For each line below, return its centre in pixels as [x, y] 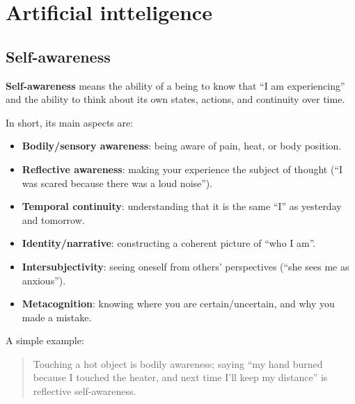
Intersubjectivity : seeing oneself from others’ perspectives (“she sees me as [186, 266]
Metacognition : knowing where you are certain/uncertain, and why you [178, 304]
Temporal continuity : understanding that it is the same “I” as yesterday [182, 206]
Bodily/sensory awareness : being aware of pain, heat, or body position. [182, 146]
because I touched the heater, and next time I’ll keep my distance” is [180, 377]
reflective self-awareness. [85, 391]
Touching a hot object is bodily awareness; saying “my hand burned [178, 363]
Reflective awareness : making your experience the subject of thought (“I [182, 169]
